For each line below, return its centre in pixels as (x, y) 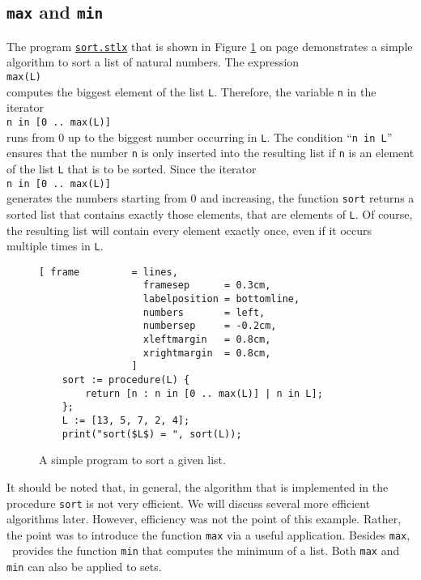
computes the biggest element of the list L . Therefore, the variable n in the (191, 91)
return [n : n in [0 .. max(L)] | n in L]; (204, 393)
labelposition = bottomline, (221, 299)
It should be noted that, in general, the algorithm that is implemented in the (198, 486)
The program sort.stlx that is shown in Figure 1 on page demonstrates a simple (210, 46)
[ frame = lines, (108, 272)
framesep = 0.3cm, (207, 286)
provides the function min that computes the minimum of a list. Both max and (206, 550)
